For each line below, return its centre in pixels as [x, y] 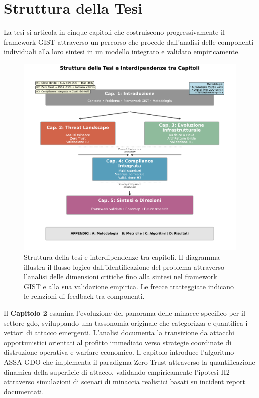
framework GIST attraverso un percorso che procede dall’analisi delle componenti [129, 42]
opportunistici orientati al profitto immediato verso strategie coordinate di [118, 342]
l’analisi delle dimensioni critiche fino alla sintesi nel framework [121, 276]
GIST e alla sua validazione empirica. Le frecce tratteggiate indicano [129, 286]
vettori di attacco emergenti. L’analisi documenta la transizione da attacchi [119, 332]
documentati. [24, 391]
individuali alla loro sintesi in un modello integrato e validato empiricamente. [122, 52]
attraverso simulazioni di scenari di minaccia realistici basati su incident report [125, 381]
